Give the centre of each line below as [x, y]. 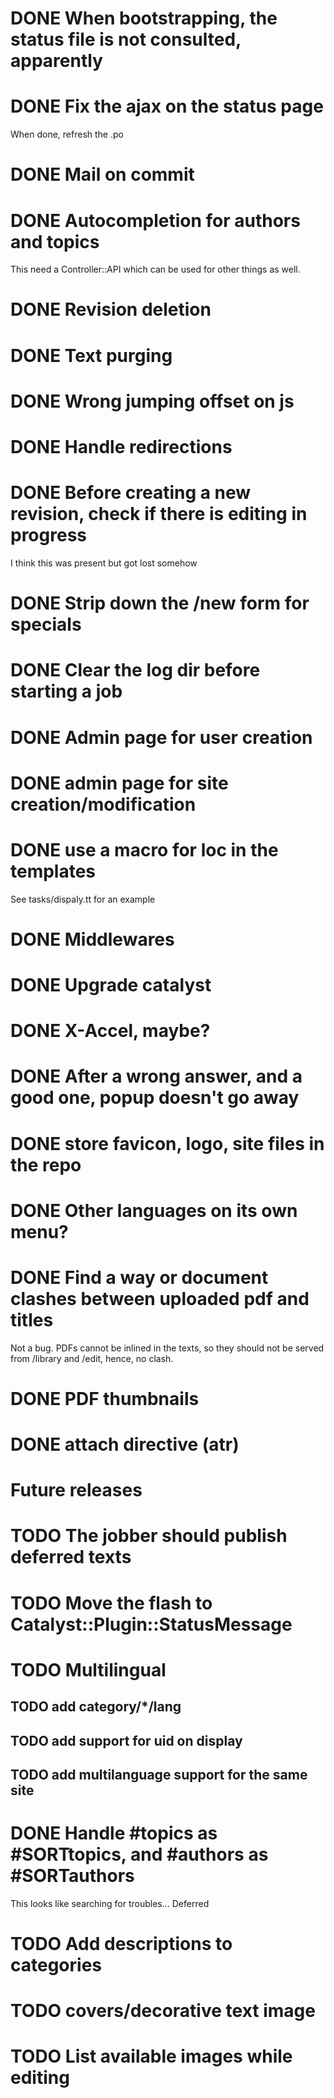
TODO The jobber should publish [149, 1536]
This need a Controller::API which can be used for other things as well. [155, 269]
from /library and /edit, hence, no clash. [92, 1358]
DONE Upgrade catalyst [111, 985]
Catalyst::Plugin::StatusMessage [151, 1624]
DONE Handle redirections [121, 447]
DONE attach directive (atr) [125, 1444]
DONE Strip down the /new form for [160, 603]
